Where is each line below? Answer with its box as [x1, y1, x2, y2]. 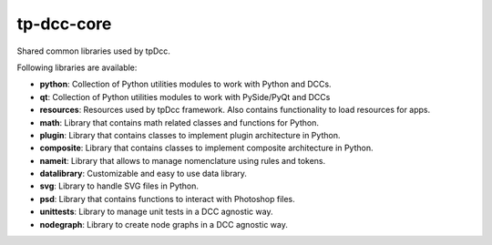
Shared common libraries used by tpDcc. [16, 46, 170, 56]
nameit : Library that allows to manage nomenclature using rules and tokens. [39, 155, 326, 166]
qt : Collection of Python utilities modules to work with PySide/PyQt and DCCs [39, 91, 331, 102]
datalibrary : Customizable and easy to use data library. [39, 168, 248, 179]
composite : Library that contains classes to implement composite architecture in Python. [39, 142, 374, 154]
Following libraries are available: [16, 62, 138, 73]
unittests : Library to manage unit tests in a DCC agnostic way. [39, 206, 273, 218]
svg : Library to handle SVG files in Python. [39, 180, 200, 191]
